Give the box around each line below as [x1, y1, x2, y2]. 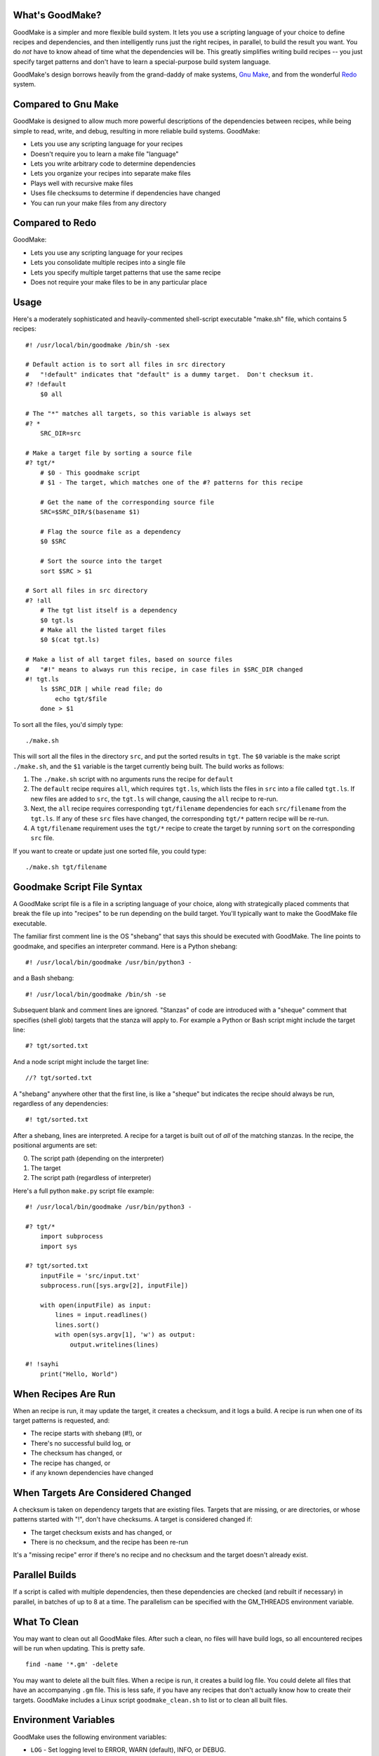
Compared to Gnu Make [13, 98, 119, 110]
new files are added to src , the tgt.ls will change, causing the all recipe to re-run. [30, 794, 279, 803]
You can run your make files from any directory [30, 199, 167, 207]
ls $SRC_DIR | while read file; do [39, 685, 163, 693]
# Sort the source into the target [39, 557, 163, 565]
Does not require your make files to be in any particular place [30, 277, 207, 286]
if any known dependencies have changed [30, 1468, 154, 1476]
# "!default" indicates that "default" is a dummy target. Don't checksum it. [25, 370, 314, 379]
